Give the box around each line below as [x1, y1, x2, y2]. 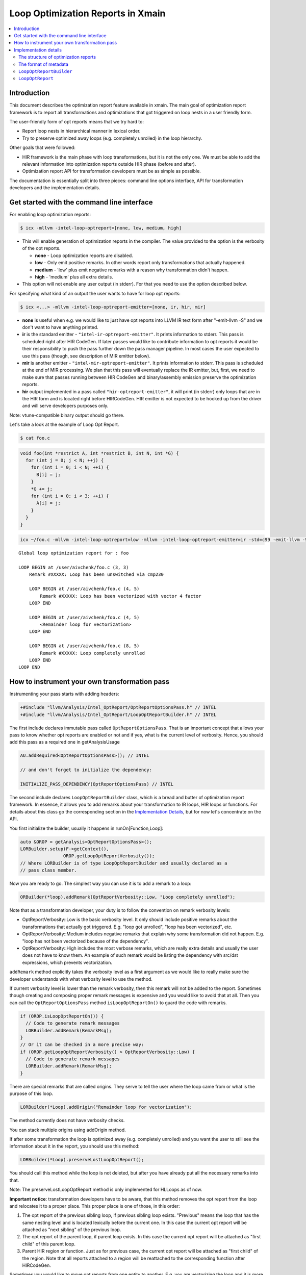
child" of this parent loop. [22, 1241, 76, 1247]
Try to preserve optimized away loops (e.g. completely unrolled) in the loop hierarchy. [22, 135, 202, 141]
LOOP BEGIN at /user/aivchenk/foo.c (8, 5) [29, 643, 140, 649]
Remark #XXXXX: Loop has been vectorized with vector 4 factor [40, 593, 201, 599]
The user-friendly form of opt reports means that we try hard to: [9, 118, 144, 124]
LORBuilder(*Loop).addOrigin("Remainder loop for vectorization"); [20, 1104, 193, 1110]
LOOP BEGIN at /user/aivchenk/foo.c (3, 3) [18, 564, 129, 570]
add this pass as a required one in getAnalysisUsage [9, 739, 120, 745]
